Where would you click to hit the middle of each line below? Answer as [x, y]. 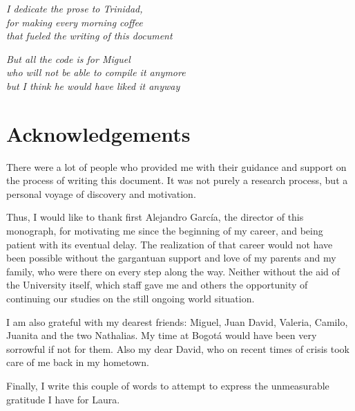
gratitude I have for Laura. [63, 399]
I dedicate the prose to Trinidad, [75, 8]
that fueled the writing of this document [89, 36]
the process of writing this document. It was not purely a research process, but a [177, 180]
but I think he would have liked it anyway [93, 85]
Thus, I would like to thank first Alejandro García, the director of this [155, 217]
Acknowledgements [98, 133]
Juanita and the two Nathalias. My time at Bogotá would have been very [162, 335]
